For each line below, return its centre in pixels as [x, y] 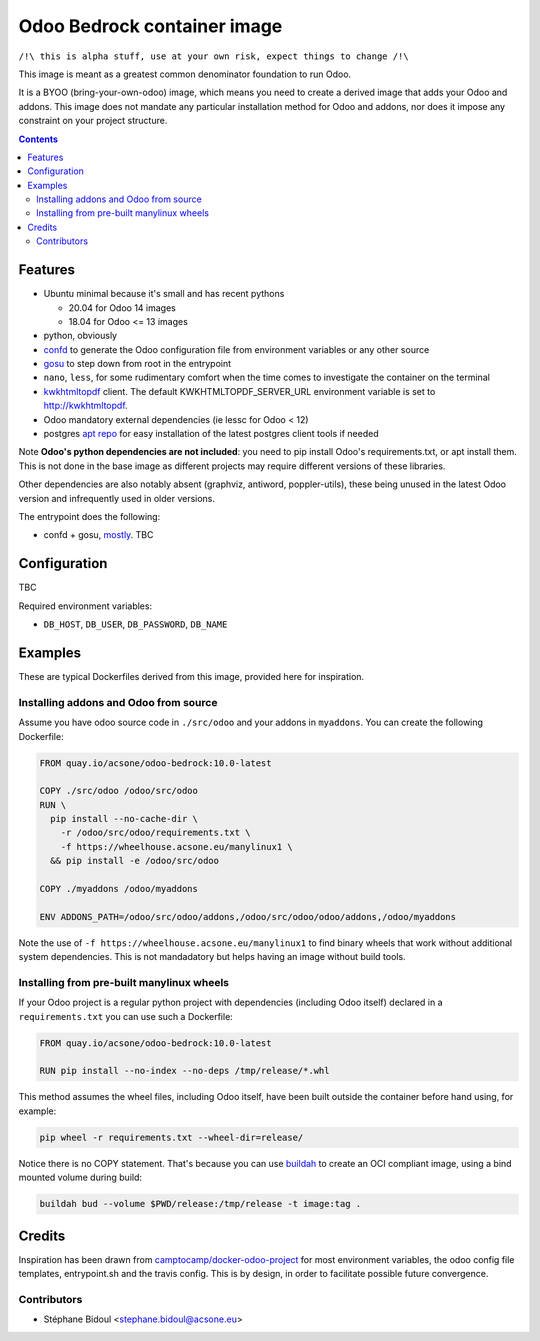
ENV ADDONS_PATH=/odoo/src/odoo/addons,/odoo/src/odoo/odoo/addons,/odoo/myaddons [248, 916]
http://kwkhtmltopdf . [86, 406]
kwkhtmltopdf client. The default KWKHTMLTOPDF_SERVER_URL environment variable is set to [239, 391]
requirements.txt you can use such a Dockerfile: [126, 1016]
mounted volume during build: [80, 1177]
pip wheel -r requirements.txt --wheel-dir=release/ [171, 1137]
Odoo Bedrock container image [150, 26]
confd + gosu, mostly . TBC [98, 535]
